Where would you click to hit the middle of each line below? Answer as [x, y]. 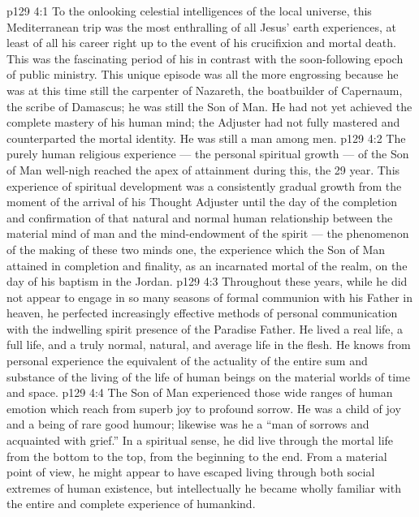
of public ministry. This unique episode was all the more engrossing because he [203, 74]
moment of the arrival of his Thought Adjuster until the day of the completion [202, 202]
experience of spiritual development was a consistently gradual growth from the [204, 185]
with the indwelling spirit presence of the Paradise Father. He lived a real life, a [205, 328]
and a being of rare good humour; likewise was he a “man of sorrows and [188, 424]
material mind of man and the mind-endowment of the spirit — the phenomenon [208, 233]
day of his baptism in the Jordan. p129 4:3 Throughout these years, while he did [207, 281]
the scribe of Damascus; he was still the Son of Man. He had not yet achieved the [209, 106]
